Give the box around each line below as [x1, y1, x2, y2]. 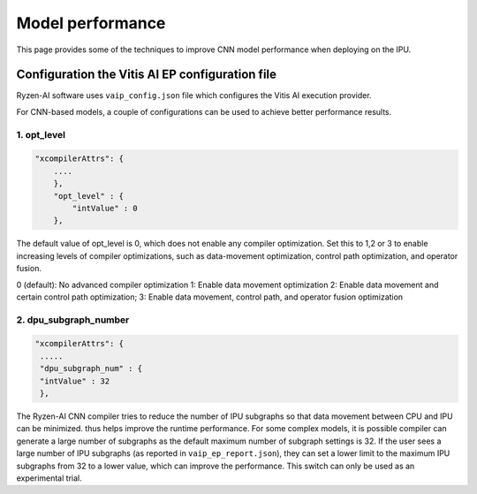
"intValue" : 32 [40, 376, 110, 386]
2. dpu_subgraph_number [16, 314, 130, 326]
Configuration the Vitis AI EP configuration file [16, 67, 277, 82]
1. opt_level [16, 128, 66, 141]
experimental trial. [16, 473, 83, 483]
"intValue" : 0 [72, 203, 139, 213]
